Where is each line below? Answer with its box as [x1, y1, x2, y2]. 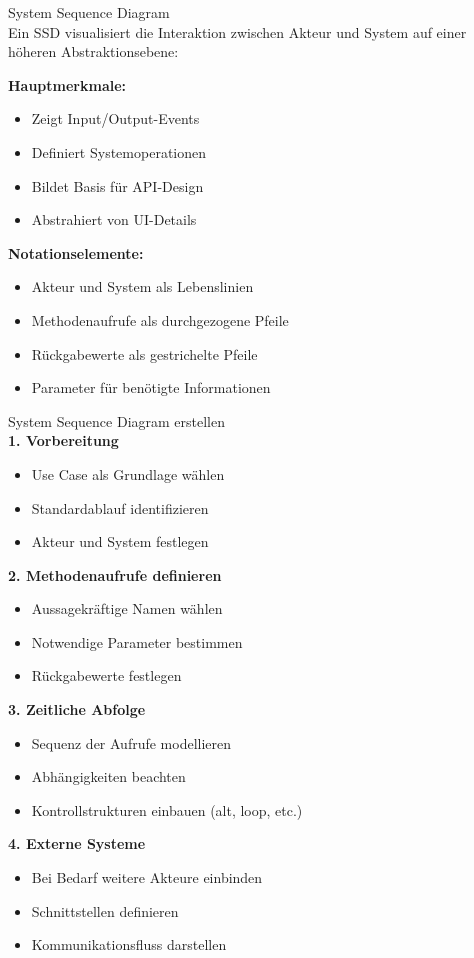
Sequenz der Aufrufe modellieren [31, 732, 232, 753]
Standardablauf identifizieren [31, 497, 209, 518]
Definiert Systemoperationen [31, 141, 206, 162]
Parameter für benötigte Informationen [31, 377, 271, 398]
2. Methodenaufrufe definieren [8, 564, 222, 585]
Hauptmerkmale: [8, 74, 127, 95]
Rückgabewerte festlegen [31, 665, 182, 686]
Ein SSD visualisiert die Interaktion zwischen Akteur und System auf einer [8, 21, 467, 42]
